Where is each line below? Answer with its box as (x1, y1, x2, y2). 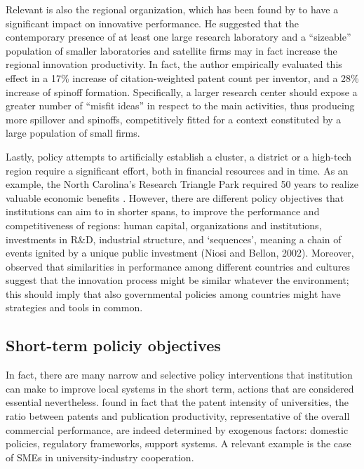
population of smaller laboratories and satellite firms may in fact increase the (6, 43, 337, 57)
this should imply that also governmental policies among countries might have (6, 286, 341, 301)
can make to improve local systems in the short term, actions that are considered (6, 381, 354, 395)
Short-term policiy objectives (6, 334, 221, 356)
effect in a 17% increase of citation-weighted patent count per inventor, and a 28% (6, 70, 359, 85)
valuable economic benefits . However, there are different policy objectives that (6, 190, 344, 205)
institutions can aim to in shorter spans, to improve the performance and (6, 204, 320, 219)
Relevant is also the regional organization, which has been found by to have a (6, 2, 339, 16)
